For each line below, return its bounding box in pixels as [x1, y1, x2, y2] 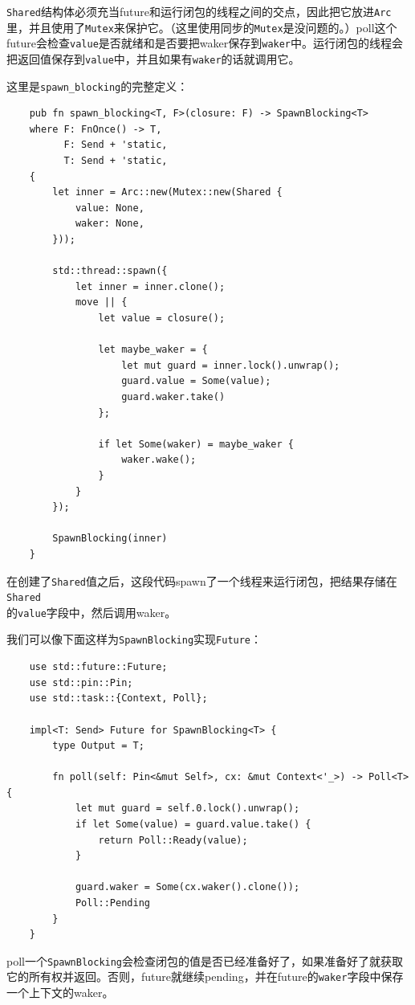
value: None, [75, 202, 144, 214]
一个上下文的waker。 [6, 984, 114, 1001]
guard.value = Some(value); [121, 375, 271, 387]
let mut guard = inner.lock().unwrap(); [121, 359, 340, 371]
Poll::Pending [75, 897, 150, 909]
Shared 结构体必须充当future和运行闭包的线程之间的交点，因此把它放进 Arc [6, 3, 392, 19]
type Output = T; [52, 740, 144, 752]
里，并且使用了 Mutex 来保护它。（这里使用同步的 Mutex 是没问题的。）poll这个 [6, 18, 397, 35]
